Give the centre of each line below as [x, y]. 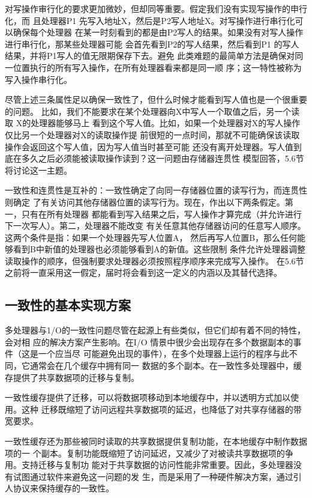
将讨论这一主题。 [38, 170]
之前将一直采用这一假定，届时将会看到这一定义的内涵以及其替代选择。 [143, 272]
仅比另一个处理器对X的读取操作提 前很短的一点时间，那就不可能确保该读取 [152, 134]
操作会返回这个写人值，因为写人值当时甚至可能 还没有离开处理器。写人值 [149, 146]
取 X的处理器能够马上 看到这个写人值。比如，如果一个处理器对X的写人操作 [153, 123]
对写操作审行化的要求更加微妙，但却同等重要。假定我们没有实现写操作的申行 [156, 8]
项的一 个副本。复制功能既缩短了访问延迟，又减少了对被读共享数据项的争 [149, 453]
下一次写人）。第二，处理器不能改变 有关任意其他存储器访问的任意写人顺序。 [155, 226]
